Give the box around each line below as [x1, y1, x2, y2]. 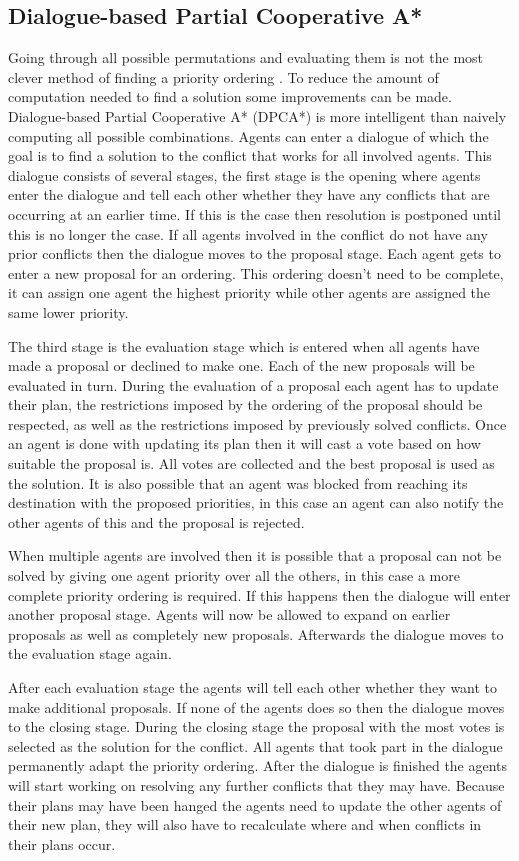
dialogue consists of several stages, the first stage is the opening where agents [8, 164, 481, 185]
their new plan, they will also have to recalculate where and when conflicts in [8, 814, 482, 835]
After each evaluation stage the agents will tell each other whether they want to [8, 677, 498, 698]
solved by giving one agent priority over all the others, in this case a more [8, 565, 460, 586]
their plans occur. [8, 833, 116, 854]
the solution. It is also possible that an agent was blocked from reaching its [8, 472, 468, 493]
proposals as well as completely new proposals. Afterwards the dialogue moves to [8, 623, 504, 644]
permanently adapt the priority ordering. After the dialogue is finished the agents [8, 755, 508, 776]
